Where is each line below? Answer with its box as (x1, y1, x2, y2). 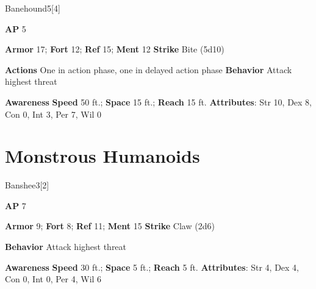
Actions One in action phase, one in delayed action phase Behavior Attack (5, 63, 292, 76)
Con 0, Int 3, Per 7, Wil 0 (5, 107, 102, 120)
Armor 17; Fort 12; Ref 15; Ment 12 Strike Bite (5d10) (5, 43, 224, 55)
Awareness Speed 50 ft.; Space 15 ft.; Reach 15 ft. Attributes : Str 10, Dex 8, (5, 95, 312, 108)
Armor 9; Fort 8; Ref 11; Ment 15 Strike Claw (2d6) (5, 219, 215, 232)
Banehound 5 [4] (5, 2, 60, 14)
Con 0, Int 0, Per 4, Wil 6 (5, 273, 102, 285)
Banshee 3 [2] (5, 179, 49, 191)
